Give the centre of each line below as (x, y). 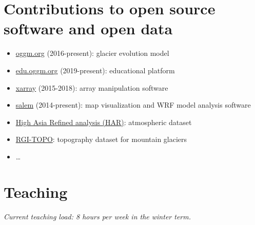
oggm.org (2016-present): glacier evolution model (92, 53)
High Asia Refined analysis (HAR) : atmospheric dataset (104, 122)
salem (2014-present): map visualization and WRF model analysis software (133, 105)
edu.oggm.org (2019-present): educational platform (95, 70)
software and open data (88, 28)
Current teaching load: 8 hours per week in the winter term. (97, 216)
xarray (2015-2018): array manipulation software (92, 87)
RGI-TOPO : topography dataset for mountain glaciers (101, 139)
